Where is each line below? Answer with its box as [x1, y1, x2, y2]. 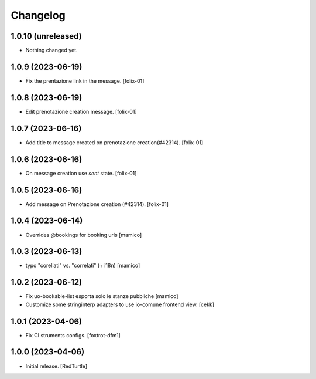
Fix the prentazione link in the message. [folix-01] [25, 77, 145, 84]
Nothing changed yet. [25, 47, 78, 54]
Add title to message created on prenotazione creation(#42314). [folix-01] [25, 138, 204, 146]
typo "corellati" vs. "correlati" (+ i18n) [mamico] [25, 262, 140, 269]
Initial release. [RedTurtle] [25, 363, 88, 370]
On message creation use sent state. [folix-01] [25, 170, 137, 177]
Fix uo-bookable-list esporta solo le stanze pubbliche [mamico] [25, 293, 178, 300]
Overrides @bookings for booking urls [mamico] [25, 231, 142, 238]
